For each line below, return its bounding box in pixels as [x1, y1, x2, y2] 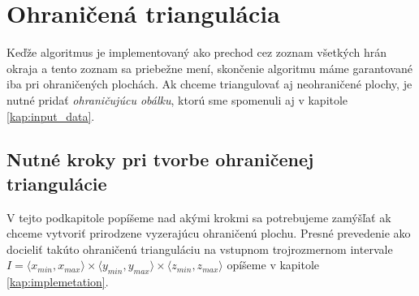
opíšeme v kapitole [227, 256, 320, 273]
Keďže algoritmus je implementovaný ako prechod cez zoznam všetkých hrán [6, 44, 387, 61]
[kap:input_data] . [6, 107, 95, 124]
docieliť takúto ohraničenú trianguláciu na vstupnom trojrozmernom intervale [6, 240, 393, 257]
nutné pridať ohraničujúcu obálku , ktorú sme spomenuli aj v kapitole [6, 91, 348, 108]
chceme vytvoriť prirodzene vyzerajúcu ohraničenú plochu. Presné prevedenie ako [6, 225, 411, 242]
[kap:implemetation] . [6, 273, 109, 290]
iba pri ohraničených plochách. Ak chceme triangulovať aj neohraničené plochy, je [6, 75, 413, 92]
